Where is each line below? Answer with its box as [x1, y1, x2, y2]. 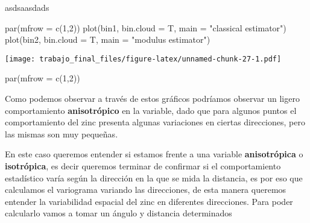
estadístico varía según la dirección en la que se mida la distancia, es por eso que [5, 171, 303, 184]
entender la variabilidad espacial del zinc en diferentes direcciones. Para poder [5, 195, 293, 207]
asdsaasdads [5, 1, 49, 13]
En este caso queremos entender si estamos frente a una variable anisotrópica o [5, 148, 303, 160]
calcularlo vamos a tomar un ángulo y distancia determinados [5, 207, 232, 219]
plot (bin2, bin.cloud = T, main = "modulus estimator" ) [5, 33, 210, 46]
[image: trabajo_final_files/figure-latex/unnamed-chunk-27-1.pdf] [5, 54, 282, 63]
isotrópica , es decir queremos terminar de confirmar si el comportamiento [5, 160, 281, 172]
